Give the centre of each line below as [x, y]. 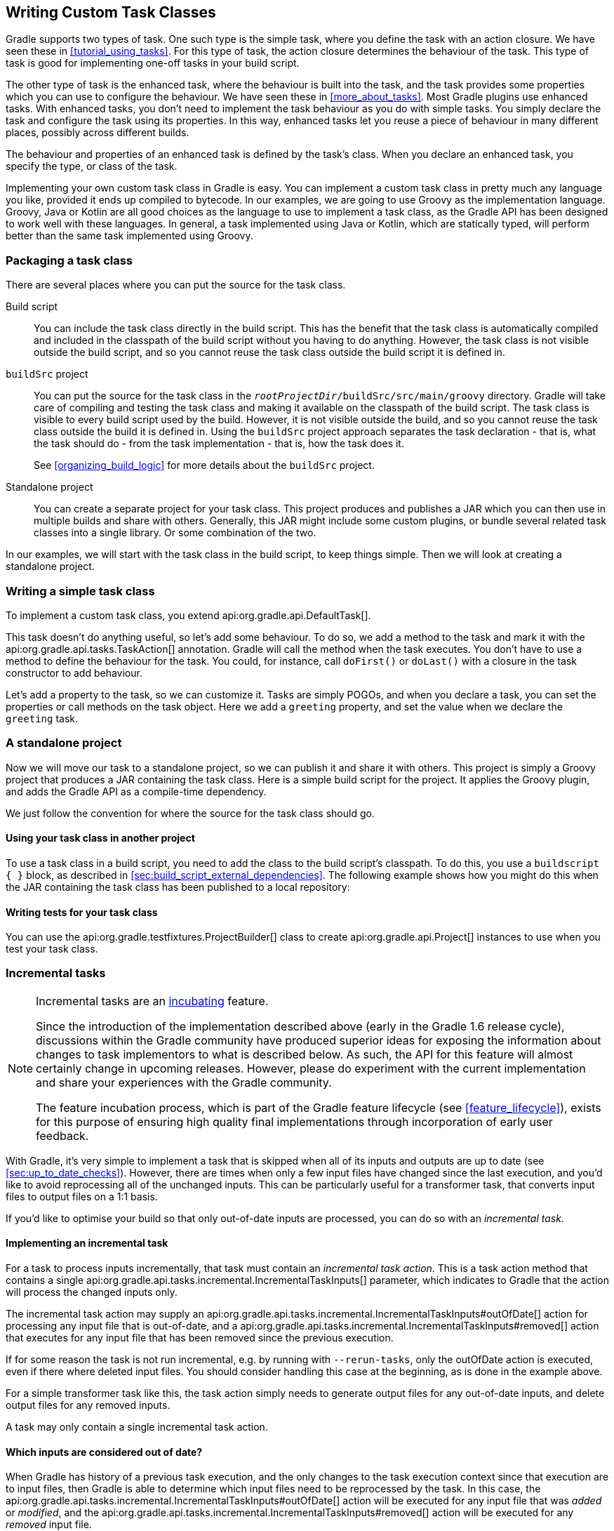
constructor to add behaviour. [74, 672]
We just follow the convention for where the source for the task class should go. [190, 813]
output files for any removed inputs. [88, 1405]
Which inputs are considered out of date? [104, 1452]
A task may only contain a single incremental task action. [137, 1427]
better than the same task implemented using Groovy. [129, 236]
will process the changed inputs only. [92, 1292]
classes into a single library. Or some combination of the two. [175, 533]
